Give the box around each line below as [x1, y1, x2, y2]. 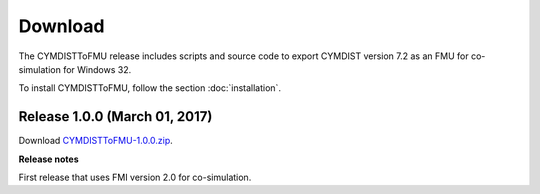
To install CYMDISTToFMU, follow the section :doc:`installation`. [18, 82, 282, 94]
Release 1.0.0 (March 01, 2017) [18, 108, 213, 125]
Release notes [18, 153, 79, 165]
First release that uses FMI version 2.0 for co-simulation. [18, 171, 252, 184]
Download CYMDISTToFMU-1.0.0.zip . [18, 135, 174, 147]
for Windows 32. [63, 63, 132, 75]
